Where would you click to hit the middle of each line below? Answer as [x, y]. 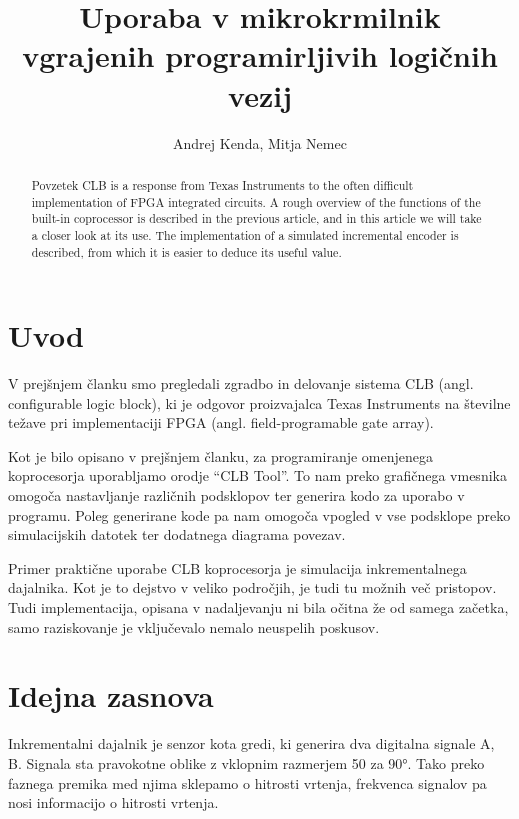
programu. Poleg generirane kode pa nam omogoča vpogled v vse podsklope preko [259, 514]
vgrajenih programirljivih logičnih [260, 55]
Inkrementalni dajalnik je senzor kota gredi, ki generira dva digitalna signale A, [251, 743]
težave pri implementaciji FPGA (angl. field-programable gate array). [221, 422]
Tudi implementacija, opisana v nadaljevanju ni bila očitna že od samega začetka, [258, 607]
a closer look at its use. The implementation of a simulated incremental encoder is [245, 234]
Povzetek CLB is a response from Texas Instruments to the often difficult [222, 184]
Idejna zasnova [111, 695]
